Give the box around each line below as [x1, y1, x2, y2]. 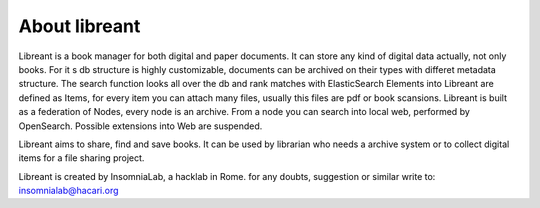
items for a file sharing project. [18, 152, 145, 164]
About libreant [18, 15, 141, 37]
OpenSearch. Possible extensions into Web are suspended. [18, 120, 263, 132]
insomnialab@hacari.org [18, 185, 119, 197]
